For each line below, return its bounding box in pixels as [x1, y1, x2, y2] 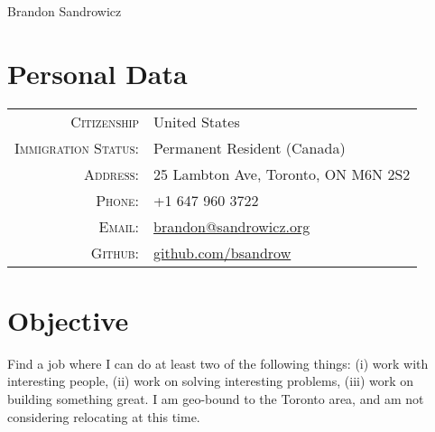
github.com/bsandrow [153, 241, 292, 263]
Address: [83, 163, 140, 184]
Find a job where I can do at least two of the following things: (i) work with [7, 353, 429, 372]
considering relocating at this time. [7, 407, 200, 426]
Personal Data [7, 54, 188, 91]
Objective [7, 301, 129, 338]
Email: [98, 215, 140, 237]
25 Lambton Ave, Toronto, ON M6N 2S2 [153, 163, 411, 184]
